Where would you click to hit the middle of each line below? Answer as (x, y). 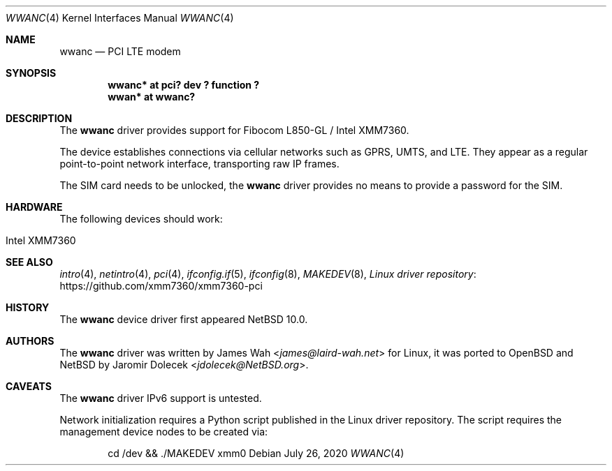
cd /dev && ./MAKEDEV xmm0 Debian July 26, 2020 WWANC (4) (256, 453)
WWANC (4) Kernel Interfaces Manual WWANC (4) (120, 18)
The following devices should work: (141, 219)
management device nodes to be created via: (164, 432)
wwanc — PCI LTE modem (120, 51)
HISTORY (28, 307)
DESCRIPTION (39, 118)
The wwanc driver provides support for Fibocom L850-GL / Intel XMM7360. (234, 130)
